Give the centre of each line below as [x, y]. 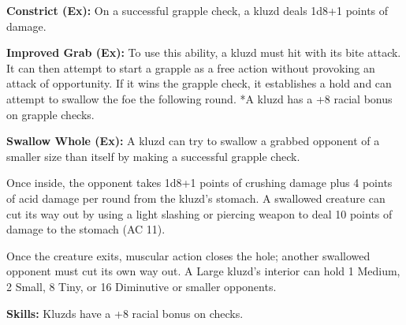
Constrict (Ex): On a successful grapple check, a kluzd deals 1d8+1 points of [197, 10]
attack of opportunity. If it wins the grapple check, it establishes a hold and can [199, 83]
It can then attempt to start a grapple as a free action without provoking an [191, 67]
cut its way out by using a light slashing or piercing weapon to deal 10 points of [199, 213]
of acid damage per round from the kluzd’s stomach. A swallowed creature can [196, 198]
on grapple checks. [50, 114]
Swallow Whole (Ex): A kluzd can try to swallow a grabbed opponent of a [193, 141]
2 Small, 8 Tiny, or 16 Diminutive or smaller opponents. [142, 286]
